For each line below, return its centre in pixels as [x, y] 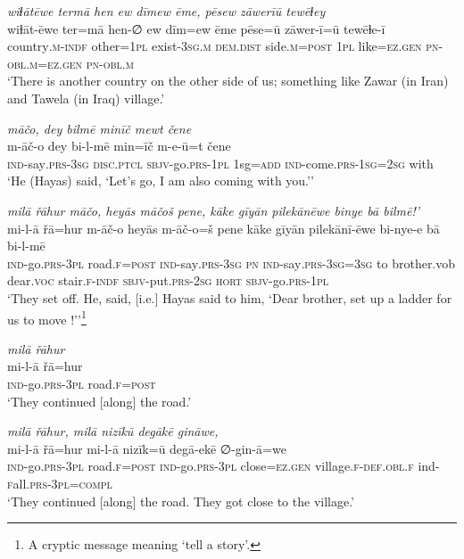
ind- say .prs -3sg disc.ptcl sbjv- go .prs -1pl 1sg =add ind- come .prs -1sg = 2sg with [220, 163]
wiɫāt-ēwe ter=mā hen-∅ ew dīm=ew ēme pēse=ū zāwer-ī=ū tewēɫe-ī [196, 28]
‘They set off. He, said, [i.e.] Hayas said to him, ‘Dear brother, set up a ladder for [230, 297]
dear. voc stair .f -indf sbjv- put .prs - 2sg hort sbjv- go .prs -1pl [168, 280]
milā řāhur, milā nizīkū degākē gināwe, [113, 431]
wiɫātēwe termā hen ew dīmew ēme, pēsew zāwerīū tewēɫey [166, 11]
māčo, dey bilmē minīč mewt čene [99, 128]
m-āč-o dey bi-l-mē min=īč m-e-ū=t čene [119, 146]
